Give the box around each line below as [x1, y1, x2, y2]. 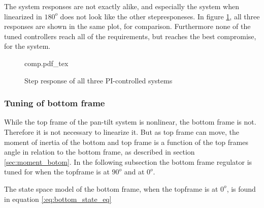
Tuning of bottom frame [4, 97, 105, 109]
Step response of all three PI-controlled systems [24, 75, 173, 85]
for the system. [4, 41, 51, 51]
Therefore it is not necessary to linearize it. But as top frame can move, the [4, 126, 240, 137]
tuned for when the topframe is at [4, 166, 110, 177]
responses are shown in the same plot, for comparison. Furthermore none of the [4, 21, 251, 32]
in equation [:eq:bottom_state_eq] [4, 193, 112, 204]
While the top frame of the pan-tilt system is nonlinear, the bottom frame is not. [4, 116, 256, 127]
